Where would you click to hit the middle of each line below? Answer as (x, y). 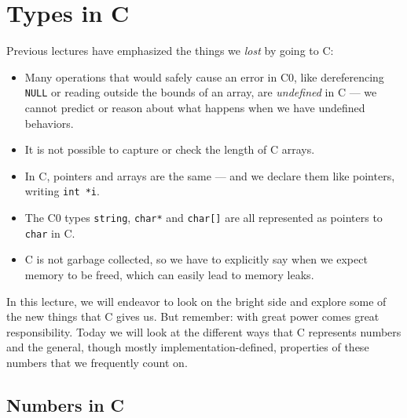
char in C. (50, 233)
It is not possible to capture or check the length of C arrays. (170, 149)
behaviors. (49, 123)
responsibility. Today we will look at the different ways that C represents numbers (204, 331)
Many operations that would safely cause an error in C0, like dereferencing (204, 76)
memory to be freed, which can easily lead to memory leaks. (169, 274)
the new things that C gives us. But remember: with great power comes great (193, 316)
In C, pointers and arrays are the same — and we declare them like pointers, (210, 175)
